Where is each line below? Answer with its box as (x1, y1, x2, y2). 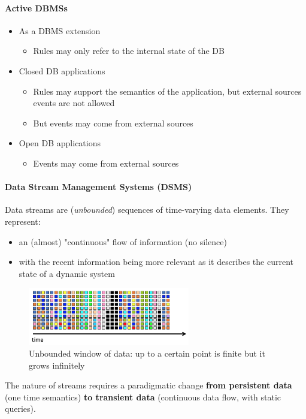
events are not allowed (33, 97, 115, 109)
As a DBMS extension (19, 24, 101, 37)
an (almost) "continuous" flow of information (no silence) (19, 235, 227, 248)
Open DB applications (19, 137, 101, 149)
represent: (5, 215, 41, 227)
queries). (5, 402, 36, 415)
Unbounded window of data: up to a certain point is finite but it (29, 346, 265, 359)
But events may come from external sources (33, 116, 193, 129)
